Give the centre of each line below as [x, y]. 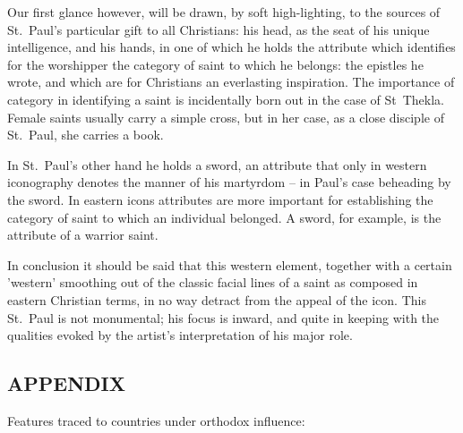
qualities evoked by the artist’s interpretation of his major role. [180, 335]
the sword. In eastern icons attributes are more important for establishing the [220, 199]
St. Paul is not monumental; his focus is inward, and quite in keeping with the [223, 317]
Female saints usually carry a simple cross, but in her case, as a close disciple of [226, 117]
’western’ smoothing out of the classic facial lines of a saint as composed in [213, 282]
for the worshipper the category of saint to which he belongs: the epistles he [215, 64]
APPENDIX [66, 383]
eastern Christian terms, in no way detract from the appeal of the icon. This [217, 299]
